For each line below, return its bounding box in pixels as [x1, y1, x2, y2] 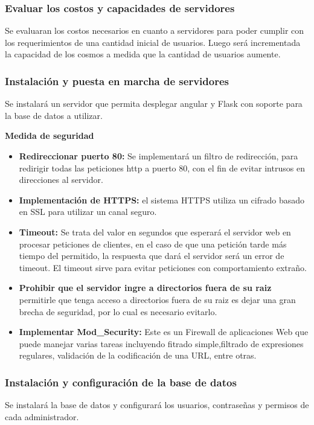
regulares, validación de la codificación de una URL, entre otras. [19, 349, 257, 362]
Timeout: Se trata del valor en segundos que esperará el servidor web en [19, 225, 291, 238]
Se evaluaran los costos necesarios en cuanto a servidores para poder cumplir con [5, 24, 304, 37]
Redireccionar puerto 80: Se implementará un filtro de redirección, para [19, 150, 298, 162]
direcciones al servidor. [19, 173, 103, 186]
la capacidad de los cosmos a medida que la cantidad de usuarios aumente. [5, 48, 281, 60]
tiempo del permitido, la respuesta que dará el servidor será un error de [19, 249, 284, 262]
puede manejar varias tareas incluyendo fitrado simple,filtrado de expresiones [19, 337, 304, 350]
